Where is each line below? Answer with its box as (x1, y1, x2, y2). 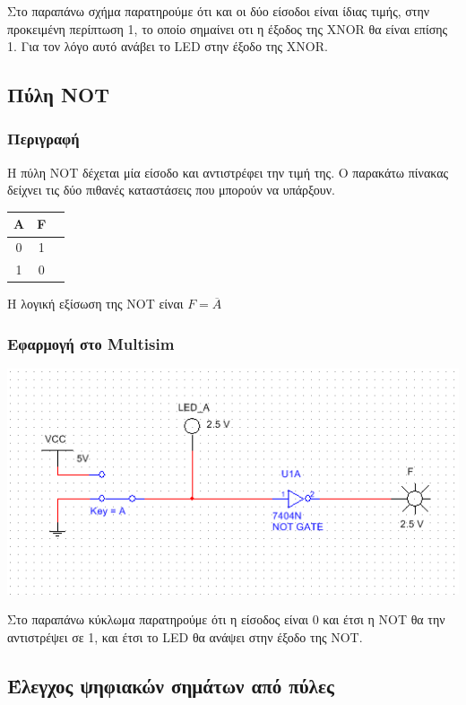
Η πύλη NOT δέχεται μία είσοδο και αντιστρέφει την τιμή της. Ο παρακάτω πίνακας (7, 162, 449, 181)
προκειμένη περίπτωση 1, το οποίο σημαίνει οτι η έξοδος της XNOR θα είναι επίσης (7, 19, 448, 38)
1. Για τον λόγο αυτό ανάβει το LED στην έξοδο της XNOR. (7, 37, 328, 56)
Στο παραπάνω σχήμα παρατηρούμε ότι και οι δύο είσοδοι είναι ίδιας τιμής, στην (7, 2, 430, 20)
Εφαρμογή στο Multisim (7, 332, 175, 354)
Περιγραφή (7, 127, 80, 150)
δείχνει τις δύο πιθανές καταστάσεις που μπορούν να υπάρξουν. (7, 180, 335, 199)
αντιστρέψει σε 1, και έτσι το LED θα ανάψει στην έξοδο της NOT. (7, 627, 363, 646)
